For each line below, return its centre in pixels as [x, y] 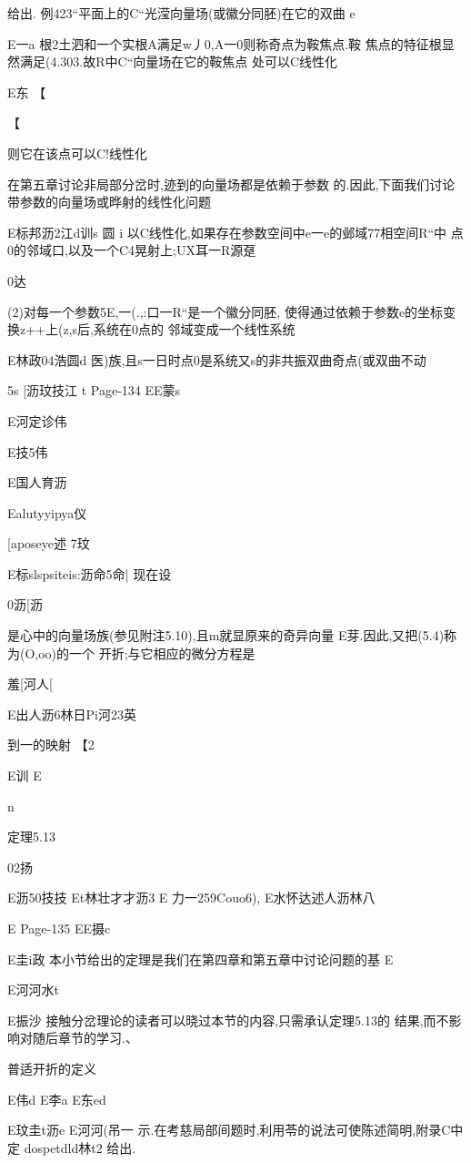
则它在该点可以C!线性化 [77, 153]
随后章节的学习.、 [85, 1038]
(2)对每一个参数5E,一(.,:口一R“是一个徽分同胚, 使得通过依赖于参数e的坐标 [225, 311]
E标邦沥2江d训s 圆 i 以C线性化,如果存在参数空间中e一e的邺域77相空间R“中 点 [235, 232]
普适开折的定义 [52, 1068]
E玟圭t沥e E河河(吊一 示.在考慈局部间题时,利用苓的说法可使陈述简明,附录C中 [235, 1130]
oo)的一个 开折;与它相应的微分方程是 [147, 653]
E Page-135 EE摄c [59, 928]
